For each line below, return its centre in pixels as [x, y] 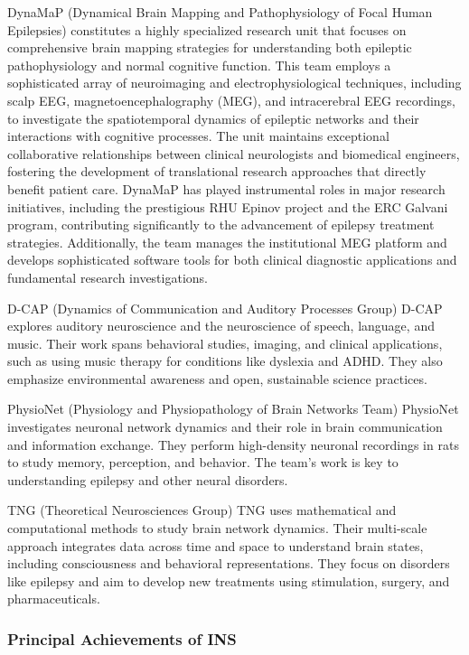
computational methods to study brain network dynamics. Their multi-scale [217, 528]
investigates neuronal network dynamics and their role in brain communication [225, 427]
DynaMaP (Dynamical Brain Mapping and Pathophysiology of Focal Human [220, 12]
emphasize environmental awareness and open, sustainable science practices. [217, 378]
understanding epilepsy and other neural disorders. [148, 479]
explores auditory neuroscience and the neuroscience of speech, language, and [221, 326]
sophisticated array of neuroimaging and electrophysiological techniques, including [234, 83]
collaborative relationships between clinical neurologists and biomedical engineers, [234, 153]
